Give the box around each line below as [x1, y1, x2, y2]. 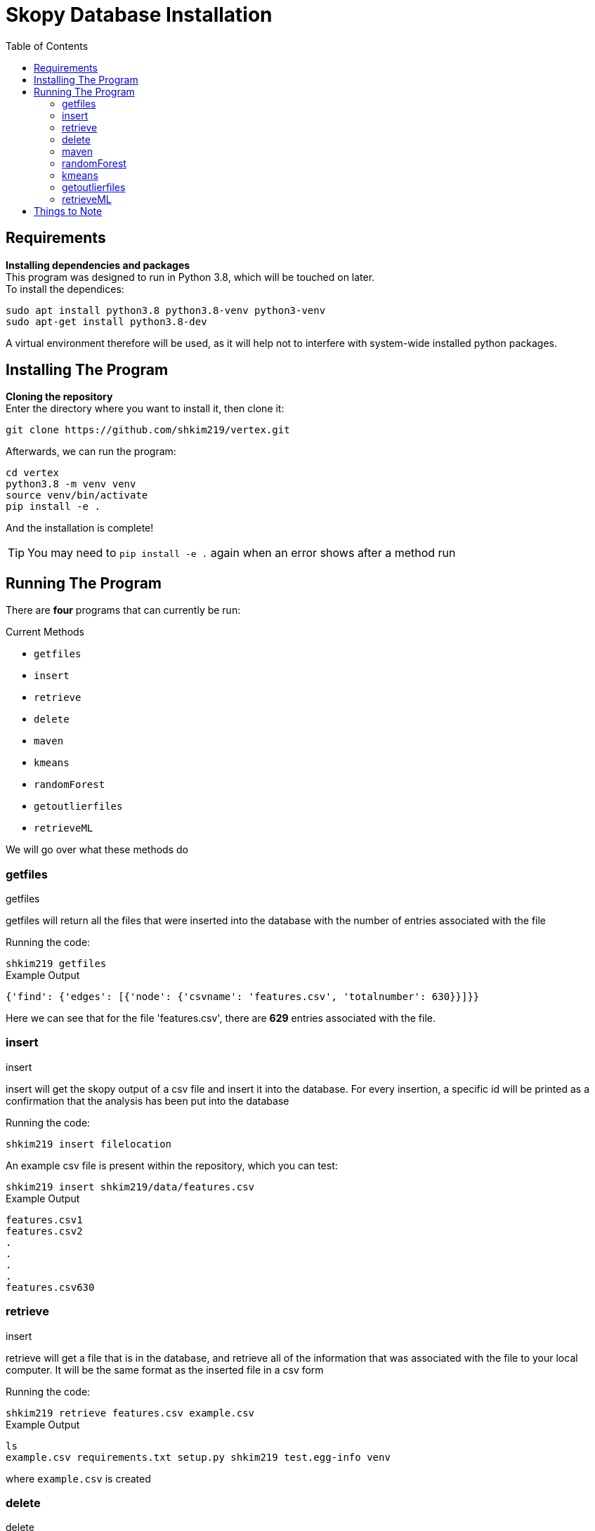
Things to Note [34, 204, 103, 217]
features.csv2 [6, 1225, 83, 1237]
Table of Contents [6, 39, 89, 52]
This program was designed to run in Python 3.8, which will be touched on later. [6, 270, 375, 283]
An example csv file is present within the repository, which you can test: [6, 1159, 338, 1171]
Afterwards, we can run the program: [6, 445, 176, 458]
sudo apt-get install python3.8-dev [6, 315, 207, 327]
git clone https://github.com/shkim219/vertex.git [6, 424, 290, 436]
